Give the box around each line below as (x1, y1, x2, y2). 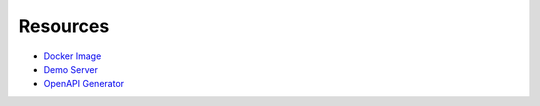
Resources (18, 15, 110, 37)
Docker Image (43, 50, 102, 62)
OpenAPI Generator (43, 78, 125, 90)
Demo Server (43, 63, 99, 75)
